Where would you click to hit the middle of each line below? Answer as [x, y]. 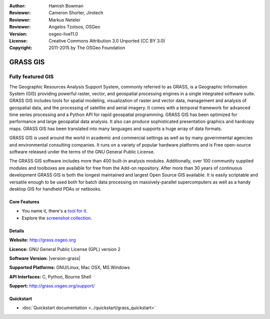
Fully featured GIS [31, 76]
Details [17, 230]
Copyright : [21, 48]
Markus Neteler [65, 19]
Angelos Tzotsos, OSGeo [74, 27]
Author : [17, 6]
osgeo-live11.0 [63, 34]
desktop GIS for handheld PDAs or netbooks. [55, 189]
